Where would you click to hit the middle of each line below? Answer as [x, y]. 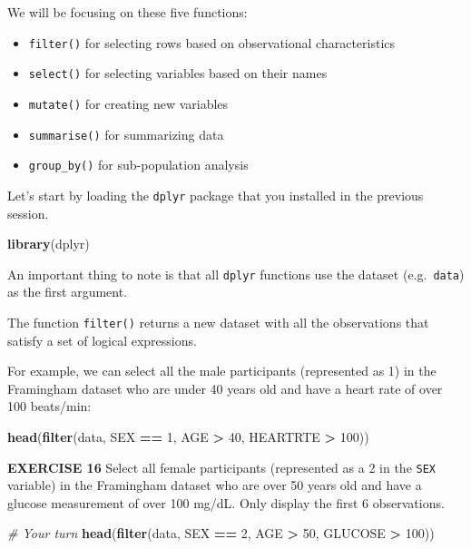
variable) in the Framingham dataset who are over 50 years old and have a [215, 485]
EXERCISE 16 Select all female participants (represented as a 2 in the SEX [221, 467]
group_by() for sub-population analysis [138, 165]
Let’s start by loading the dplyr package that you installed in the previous [216, 195]
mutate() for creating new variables [128, 103]
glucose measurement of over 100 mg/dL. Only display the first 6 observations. [226, 502]
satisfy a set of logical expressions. [102, 340]
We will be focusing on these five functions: [128, 12]
